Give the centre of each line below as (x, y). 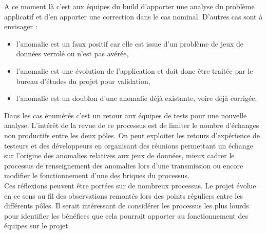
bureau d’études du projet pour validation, (83, 81)
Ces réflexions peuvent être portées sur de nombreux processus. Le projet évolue (130, 185)
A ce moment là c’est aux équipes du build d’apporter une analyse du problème (129, 6)
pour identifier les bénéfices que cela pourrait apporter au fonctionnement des (126, 215)
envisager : (21, 26)
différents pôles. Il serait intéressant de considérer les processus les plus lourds (127, 206)
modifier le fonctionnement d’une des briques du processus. (97, 175)
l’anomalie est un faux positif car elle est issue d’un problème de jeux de (130, 43)
